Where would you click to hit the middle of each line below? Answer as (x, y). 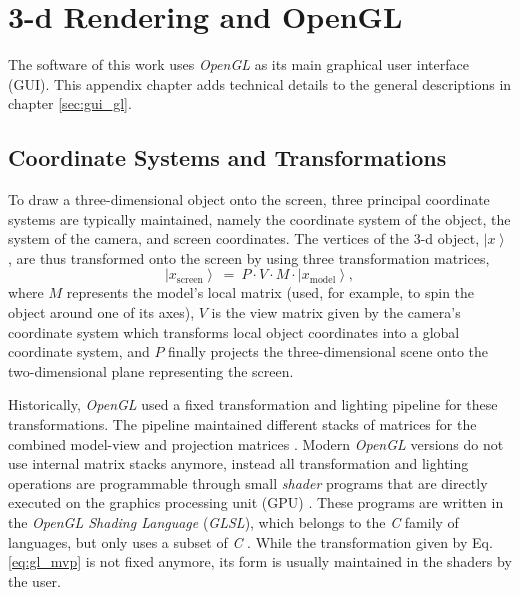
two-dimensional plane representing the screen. (151, 370)
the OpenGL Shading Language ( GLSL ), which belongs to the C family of (233, 522)
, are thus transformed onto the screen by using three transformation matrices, (249, 257)
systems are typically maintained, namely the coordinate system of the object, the (259, 218)
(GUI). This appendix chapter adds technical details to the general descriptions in (260, 83)
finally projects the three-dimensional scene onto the (328, 351)
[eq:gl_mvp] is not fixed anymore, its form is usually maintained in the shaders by (260, 561)
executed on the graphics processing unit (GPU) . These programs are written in (256, 502)
